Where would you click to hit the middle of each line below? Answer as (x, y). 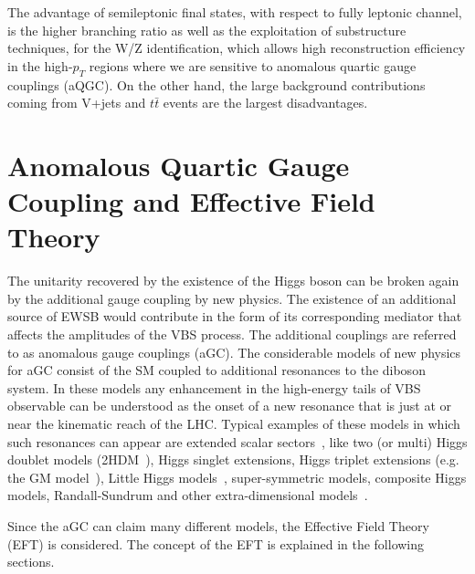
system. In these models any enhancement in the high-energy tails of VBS (214, 387)
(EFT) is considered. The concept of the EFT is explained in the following (216, 543)
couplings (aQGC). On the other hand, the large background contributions (216, 84)
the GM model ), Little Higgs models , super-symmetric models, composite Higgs (237, 477)
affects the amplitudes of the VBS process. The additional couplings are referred (232, 334)
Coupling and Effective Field (191, 201)
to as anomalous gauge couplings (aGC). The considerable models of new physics (234, 352)
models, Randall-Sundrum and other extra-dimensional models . (188, 495)
